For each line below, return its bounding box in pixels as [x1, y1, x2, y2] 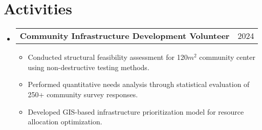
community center [199, 52, 256, 62]
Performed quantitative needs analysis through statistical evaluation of [28, 79, 250, 90]
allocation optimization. [28, 116, 102, 127]
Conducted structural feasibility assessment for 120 [28, 52, 188, 62]
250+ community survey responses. [28, 89, 138, 99]
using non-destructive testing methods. [28, 61, 149, 72]
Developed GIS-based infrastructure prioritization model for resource [28, 106, 244, 117]
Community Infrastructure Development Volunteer [19, 30, 230, 42]
